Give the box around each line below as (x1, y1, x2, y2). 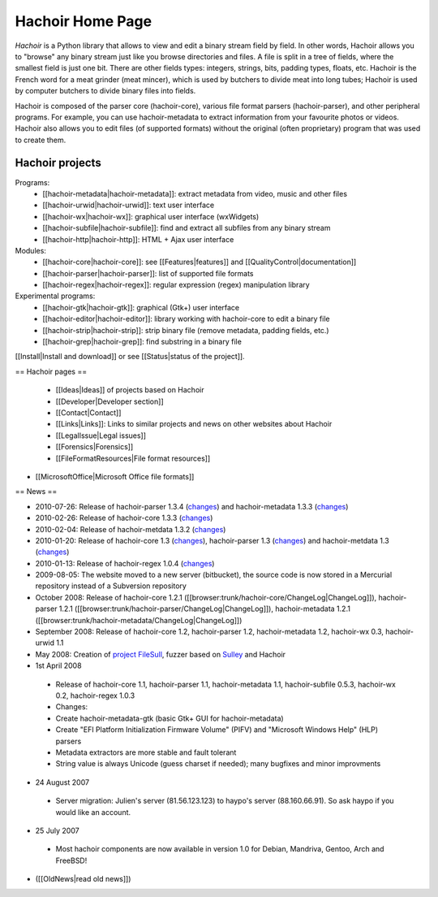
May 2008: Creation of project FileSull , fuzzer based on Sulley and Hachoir (35, 649, 286, 659)
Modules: (15, 245, 46, 255)
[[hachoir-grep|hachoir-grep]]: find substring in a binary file (42, 337, 243, 347)
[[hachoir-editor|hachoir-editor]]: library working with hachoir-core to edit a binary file (42, 314, 330, 324)
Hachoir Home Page (15, 12, 152, 30)
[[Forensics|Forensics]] (55, 442, 134, 452)
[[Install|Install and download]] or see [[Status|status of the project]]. (15, 352, 245, 362)
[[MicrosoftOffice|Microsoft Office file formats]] (35, 471, 195, 481)
